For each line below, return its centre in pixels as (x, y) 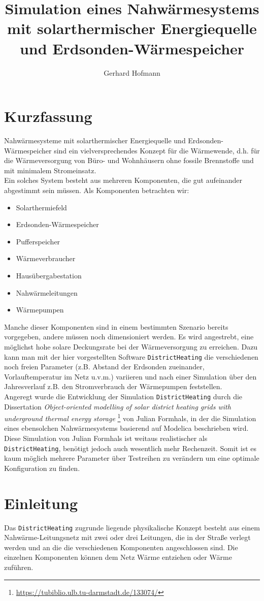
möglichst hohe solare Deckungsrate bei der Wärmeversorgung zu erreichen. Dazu (131, 346)
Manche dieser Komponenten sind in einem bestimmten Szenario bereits (116, 326)
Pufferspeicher (38, 241)
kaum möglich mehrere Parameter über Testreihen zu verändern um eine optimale (132, 458)
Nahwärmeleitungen (47, 292)
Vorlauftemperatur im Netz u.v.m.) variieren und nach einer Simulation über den (130, 376)
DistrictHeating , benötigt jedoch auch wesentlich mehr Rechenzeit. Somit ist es (130, 448)
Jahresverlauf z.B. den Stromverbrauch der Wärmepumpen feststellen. (113, 386)
